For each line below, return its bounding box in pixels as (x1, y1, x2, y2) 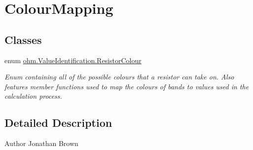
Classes (4, 32, 42, 47)
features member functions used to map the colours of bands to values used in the (4, 81, 249, 91)
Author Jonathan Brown (4, 138, 78, 149)
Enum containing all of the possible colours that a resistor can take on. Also (4, 72, 234, 82)
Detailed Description (4, 115, 112, 130)
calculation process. (4, 91, 62, 101)
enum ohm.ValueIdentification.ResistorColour (4, 55, 142, 65)
